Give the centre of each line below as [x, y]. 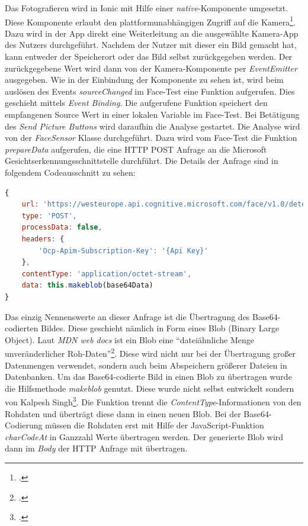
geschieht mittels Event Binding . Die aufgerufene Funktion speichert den [136, 103]
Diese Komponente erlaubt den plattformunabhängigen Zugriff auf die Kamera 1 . [150, 21]
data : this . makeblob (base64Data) [87, 285]
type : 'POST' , [49, 216]
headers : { [43, 239]
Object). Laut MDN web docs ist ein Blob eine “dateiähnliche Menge [129, 339]
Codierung [24, 425]
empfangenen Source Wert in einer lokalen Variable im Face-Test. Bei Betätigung [152, 114]
